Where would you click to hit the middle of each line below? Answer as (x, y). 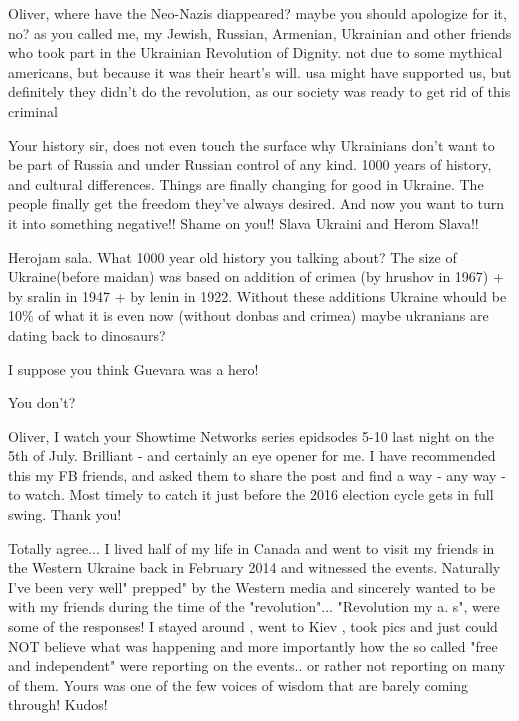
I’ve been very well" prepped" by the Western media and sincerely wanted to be (252, 586)
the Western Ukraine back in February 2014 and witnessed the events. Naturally (254, 567)
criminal (33, 110)
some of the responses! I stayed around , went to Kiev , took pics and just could (253, 626)
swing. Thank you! (65, 514)
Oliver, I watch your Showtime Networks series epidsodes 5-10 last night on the (251, 435)
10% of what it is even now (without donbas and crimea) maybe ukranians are (248, 315)
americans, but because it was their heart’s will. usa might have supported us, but (260, 71)
